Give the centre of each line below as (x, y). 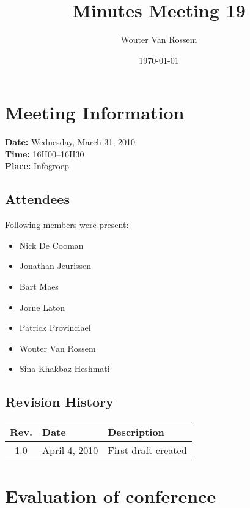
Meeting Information (95, 112)
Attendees (37, 199)
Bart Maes (39, 286)
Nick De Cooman (51, 245)
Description (136, 432)
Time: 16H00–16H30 (45, 154)
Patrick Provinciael (55, 328)
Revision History (59, 402)
